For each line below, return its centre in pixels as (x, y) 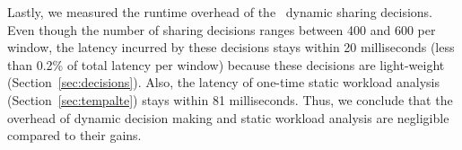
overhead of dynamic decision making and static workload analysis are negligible (228, 117)
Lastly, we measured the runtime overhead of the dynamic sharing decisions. (220, 12)
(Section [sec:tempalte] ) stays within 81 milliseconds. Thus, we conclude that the (230, 99)
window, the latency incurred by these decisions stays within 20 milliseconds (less (231, 47)
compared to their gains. (74, 135)
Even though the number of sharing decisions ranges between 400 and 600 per (222, 29)
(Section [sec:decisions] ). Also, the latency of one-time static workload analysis (224, 82)
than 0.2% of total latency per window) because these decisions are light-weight (226, 64)
